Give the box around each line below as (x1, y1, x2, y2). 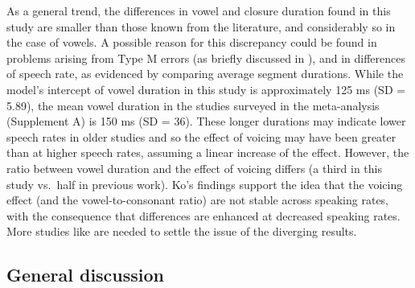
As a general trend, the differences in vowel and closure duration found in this (6, 2, 391, 19)
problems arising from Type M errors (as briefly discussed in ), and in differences (6, 49, 405, 66)
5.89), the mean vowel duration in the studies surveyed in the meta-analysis (6, 97, 380, 113)
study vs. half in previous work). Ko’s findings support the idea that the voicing (6, 175, 403, 192)
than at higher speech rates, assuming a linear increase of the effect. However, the (6, 144, 409, 161)
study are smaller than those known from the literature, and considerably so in (6, 18, 396, 35)
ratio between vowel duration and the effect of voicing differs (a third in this (6, 159, 382, 176)
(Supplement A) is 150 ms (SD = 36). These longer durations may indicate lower (6, 113, 406, 130)
